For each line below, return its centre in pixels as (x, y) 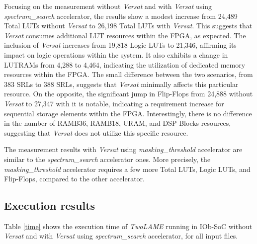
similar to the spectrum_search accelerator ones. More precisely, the (107, 159)
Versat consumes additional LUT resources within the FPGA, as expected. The (125, 35)
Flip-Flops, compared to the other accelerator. (74, 179)
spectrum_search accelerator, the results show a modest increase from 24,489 (121, 16)
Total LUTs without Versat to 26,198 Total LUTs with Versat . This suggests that (128, 26)
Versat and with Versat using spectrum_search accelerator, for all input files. (121, 236)
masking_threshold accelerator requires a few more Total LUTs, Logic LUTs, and (127, 169)
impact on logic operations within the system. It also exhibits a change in (116, 54)
